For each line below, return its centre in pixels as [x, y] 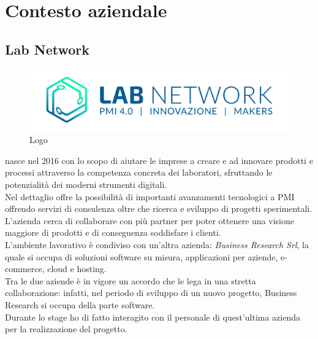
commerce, [25, 269]
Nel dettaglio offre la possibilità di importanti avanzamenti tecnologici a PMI [150, 196]
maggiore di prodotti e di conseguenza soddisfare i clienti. [113, 232]
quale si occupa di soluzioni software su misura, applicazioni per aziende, [142, 256]
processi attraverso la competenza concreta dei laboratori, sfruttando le [139, 172]
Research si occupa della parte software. [80, 304]
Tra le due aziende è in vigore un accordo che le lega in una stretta [131, 280]
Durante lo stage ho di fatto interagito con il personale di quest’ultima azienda [153, 317]
